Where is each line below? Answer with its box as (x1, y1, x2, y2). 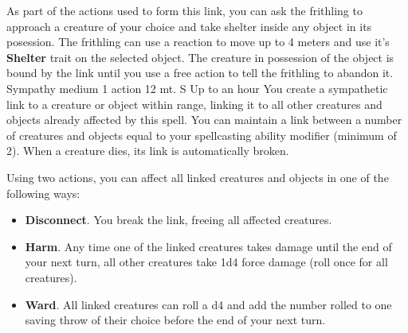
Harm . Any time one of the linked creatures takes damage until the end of (25, 238, 392, 254)
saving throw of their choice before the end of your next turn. (25, 312, 326, 328)
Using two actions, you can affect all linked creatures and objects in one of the (6, 168, 389, 185)
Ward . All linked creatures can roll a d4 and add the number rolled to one (25, 296, 392, 312)
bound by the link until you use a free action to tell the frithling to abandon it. (6, 64, 394, 81)
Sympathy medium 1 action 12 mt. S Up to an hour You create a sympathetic (6, 79, 388, 96)
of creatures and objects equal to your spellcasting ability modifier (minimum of (6, 126, 397, 143)
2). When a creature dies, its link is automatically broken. (6, 142, 289, 159)
